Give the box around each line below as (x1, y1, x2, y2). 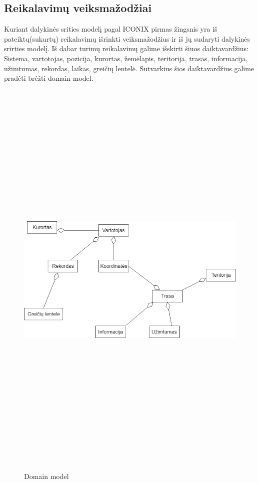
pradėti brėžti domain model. (4, 73, 93, 83)
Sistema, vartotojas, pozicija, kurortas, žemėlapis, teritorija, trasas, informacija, (4, 53, 248, 63)
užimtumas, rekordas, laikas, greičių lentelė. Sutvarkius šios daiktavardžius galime (4, 63, 254, 73)
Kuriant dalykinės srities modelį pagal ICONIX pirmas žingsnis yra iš (4, 24, 217, 34)
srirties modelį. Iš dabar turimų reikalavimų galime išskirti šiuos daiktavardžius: (4, 43, 248, 54)
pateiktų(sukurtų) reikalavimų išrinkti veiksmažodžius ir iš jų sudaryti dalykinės (4, 33, 250, 44)
